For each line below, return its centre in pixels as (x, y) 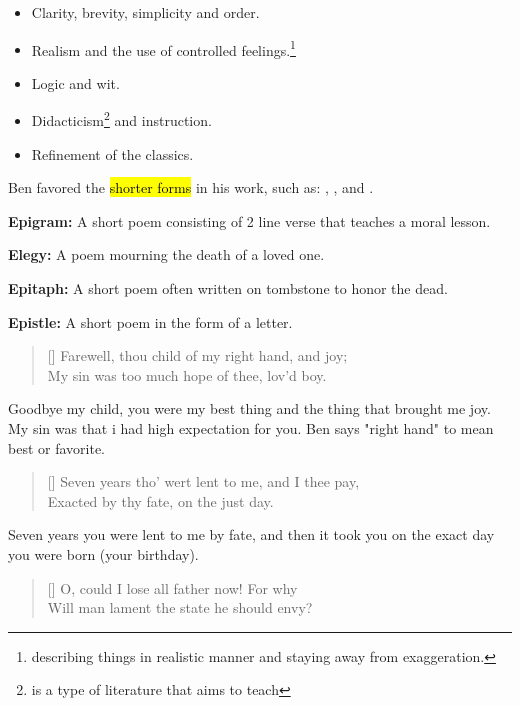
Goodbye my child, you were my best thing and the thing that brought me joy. (249, 408)
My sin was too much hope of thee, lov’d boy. (187, 374)
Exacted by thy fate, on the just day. (160, 500)
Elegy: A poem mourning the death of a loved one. (166, 254)
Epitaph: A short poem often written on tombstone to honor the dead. (228, 288)
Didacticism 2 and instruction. (121, 119)
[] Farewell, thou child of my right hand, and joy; (197, 355)
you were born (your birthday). (103, 554)
